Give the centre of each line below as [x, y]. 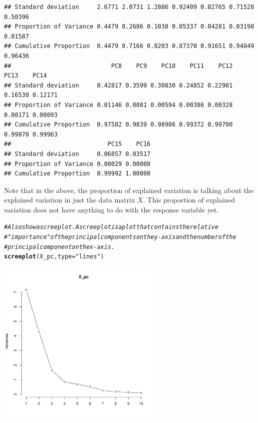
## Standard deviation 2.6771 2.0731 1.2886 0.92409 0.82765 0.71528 [129, 7]
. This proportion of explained [189, 200]
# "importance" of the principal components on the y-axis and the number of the [120, 237]
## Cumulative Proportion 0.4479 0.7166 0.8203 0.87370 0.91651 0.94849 [129, 46]
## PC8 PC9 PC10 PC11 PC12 [119, 66]
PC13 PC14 [25, 76]
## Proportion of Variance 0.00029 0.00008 [77, 164]
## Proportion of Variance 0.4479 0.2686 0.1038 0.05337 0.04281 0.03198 [129, 27]
